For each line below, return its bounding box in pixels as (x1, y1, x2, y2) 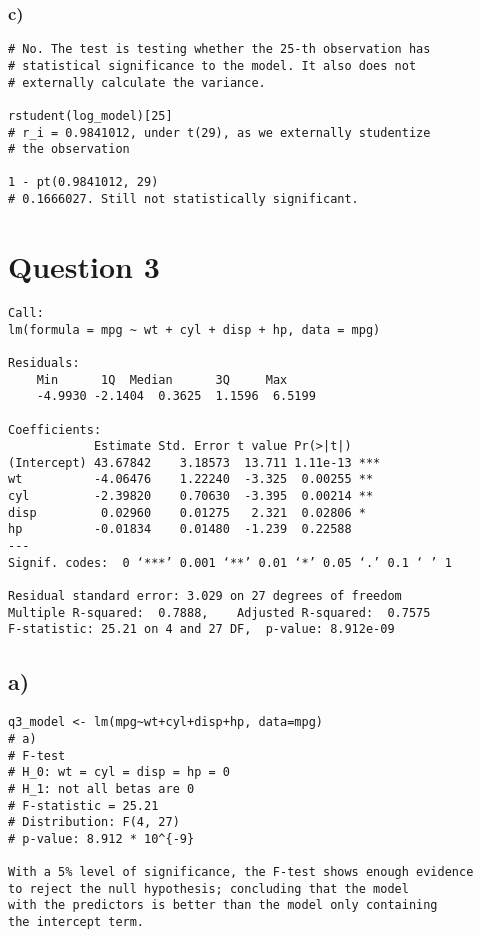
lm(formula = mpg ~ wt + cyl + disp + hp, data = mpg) (8, 322, 381, 337)
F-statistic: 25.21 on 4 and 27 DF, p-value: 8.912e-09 (8, 622, 395, 637)
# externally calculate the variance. (8, 75, 266, 90)
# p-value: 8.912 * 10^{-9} (8, 831, 195, 846)
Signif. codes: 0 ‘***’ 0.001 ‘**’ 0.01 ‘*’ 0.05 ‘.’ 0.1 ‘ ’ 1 (8, 555, 452, 570)
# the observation (8, 142, 130, 157)
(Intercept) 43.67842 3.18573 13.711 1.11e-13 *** (8, 455, 381, 470)
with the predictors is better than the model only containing (8, 898, 438, 913)
